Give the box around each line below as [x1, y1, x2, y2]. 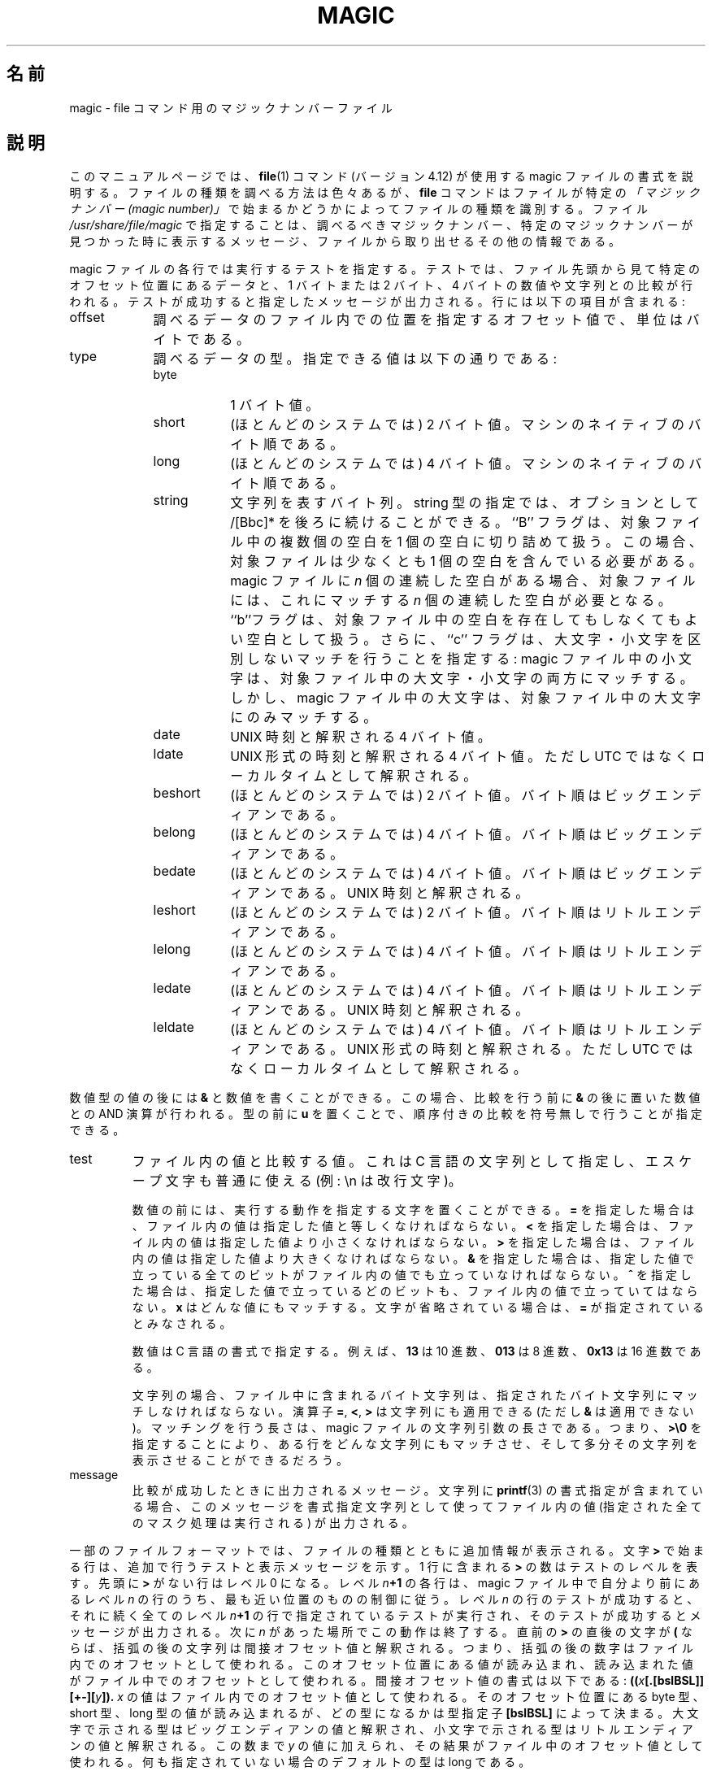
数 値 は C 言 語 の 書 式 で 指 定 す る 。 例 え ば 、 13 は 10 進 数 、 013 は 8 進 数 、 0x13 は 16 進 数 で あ [132, 1344, 701, 1359]
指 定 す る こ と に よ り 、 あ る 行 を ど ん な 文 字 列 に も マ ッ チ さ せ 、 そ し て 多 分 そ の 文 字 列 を [132, 1437, 698, 1451]
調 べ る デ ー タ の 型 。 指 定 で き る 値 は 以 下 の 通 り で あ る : [153, 350, 558, 368]
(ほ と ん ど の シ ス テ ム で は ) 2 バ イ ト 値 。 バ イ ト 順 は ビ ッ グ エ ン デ [230, 787, 701, 804]
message [69, 1468, 119, 1482]
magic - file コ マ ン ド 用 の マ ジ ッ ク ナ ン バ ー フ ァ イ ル [69, 100, 393, 115]
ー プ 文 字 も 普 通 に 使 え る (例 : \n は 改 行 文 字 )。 [132, 1173, 462, 1190]
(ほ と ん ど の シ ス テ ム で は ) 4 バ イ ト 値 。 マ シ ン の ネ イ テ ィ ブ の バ [230, 455, 702, 472]
